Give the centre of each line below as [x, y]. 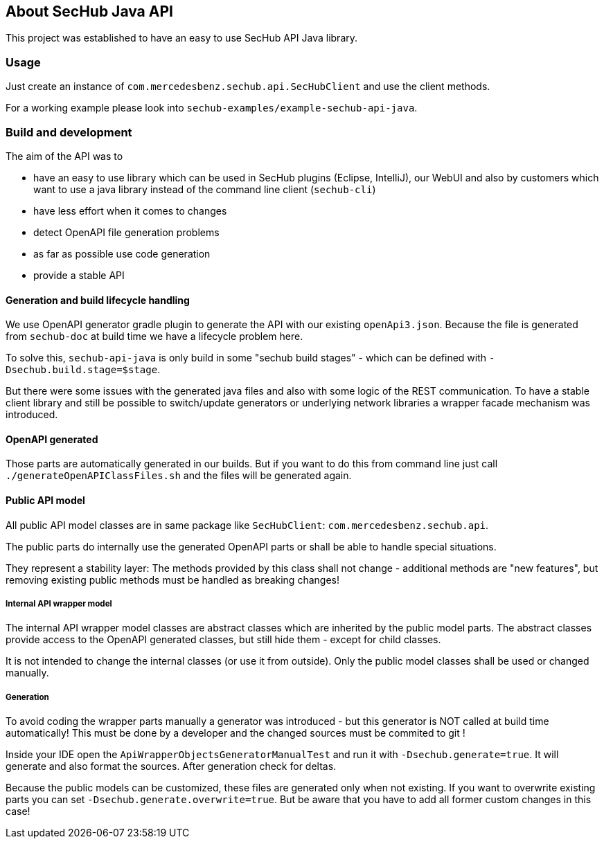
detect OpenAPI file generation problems [126, 232]
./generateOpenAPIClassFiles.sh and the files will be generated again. [179, 476]
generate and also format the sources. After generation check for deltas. [171, 766]
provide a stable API [79, 275]
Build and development [69, 132]
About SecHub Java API [89, 11]
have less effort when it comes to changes [130, 210]
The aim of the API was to [64, 156]
